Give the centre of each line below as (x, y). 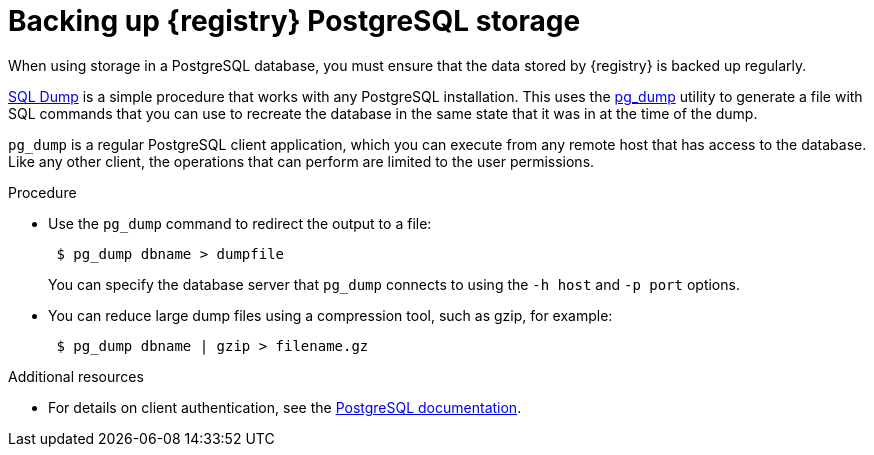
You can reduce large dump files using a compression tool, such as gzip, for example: (330, 315)
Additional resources (76, 376)
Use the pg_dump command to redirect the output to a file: (240, 223)
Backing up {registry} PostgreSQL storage (294, 21)
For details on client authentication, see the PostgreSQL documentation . (285, 407)
